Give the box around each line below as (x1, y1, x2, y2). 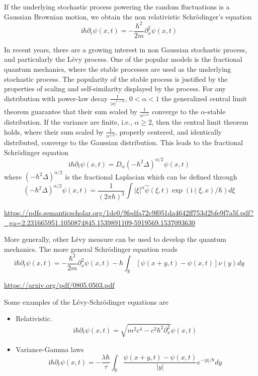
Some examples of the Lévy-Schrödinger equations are (4, 296, 169, 307)
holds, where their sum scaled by (4, 126, 104, 137)
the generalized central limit (161, 93, 247, 103)
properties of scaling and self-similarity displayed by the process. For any (4, 83, 226, 94)
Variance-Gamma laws (15, 344, 84, 354)
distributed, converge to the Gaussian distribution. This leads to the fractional (4, 137, 243, 147)
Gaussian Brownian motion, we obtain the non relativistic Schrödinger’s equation (4, 11, 252, 21)
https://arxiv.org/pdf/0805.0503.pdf (4, 280, 115, 290)
